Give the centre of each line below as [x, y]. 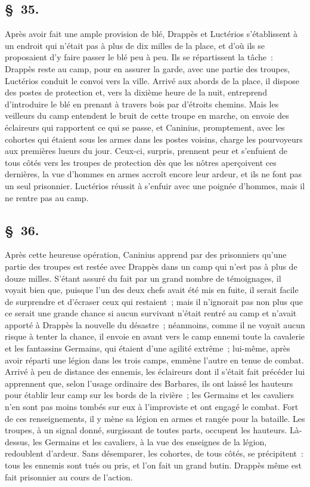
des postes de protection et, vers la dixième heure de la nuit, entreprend [136, 92]
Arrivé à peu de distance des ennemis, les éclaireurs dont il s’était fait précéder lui [155, 372]
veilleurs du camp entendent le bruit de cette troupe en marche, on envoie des [147, 115]
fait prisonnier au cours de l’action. [69, 477]
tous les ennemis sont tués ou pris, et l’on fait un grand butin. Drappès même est [153, 465]
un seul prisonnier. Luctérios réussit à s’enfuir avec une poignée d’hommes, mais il [155, 185]
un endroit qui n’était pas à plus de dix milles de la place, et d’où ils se [135, 45]
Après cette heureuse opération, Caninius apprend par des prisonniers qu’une [146, 255]
